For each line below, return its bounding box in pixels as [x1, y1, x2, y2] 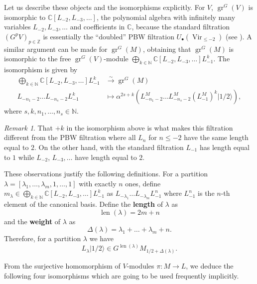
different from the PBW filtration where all [4, 132, 136, 142]
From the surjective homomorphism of [4, 260, 121, 271]
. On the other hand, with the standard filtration [34, 142, 184, 152]
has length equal [199, 142, 250, 152]
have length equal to [75, 151, 137, 162]
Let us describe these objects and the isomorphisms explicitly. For [4, 2, 205, 12]
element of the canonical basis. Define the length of [4, 199, 163, 209]
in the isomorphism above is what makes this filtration [66, 122, 233, 133]
